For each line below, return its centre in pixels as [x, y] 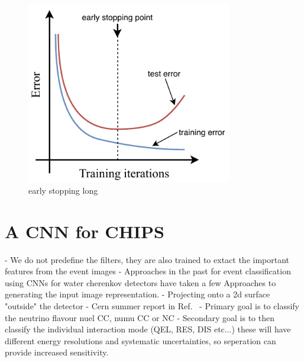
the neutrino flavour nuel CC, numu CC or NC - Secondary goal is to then [140, 317]
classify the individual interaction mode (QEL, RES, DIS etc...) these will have [148, 329]
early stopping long [63, 190]
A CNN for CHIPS [85, 231]
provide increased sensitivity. [57, 352]
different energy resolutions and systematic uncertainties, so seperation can [140, 340]
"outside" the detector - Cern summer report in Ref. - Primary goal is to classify [152, 305]
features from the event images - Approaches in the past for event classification [148, 271]
